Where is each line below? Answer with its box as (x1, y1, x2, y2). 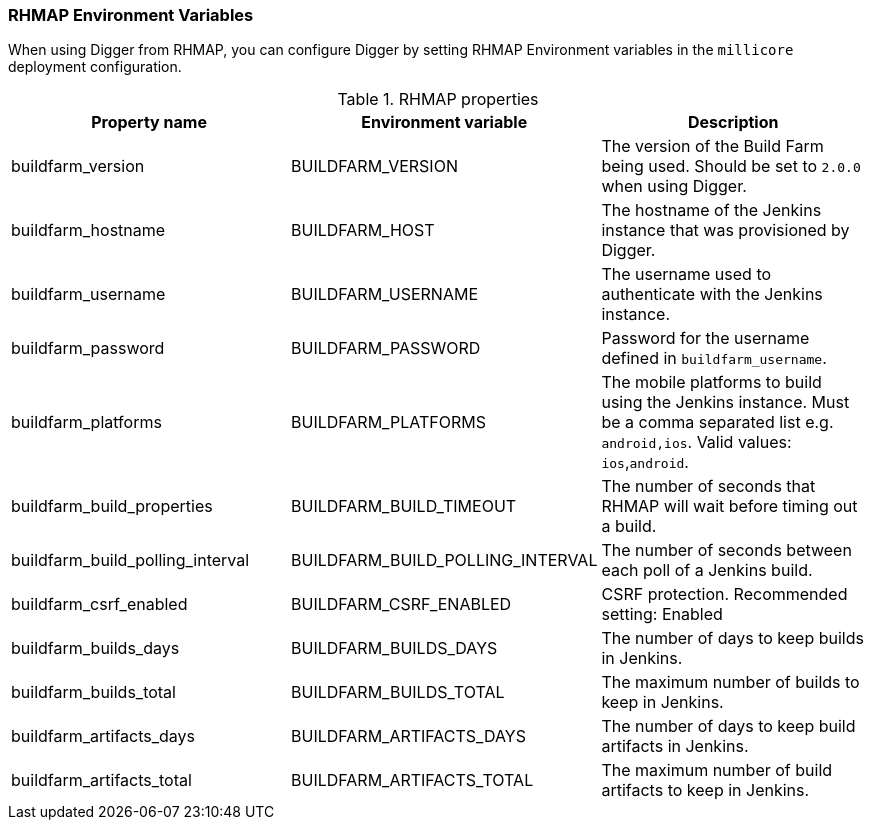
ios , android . (601, 452, 689, 473)
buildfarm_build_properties (11, 496, 213, 517)
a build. (601, 516, 657, 537)
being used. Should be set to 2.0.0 (601, 156, 861, 177)
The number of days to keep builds (601, 628, 864, 649)
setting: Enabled (601, 604, 723, 625)
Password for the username (601, 328, 810, 349)
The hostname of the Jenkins (601, 200, 822, 221)
